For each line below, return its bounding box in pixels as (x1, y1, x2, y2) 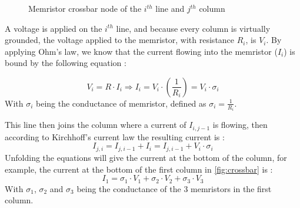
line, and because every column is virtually (116, 22, 271, 34)
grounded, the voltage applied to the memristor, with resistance (5, 34, 235, 46)
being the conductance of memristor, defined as (36, 97, 206, 109)
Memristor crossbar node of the (28, 2, 142, 14)
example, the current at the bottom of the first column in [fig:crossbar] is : (5, 163, 273, 175)
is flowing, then (212, 118, 268, 131)
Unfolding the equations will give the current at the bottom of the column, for (5, 151, 287, 163)
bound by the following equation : (5, 57, 126, 69)
